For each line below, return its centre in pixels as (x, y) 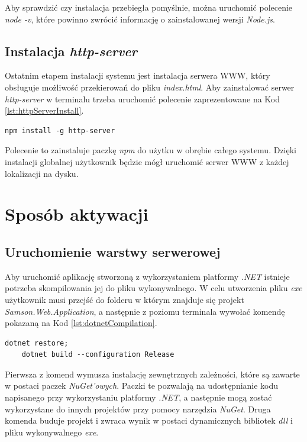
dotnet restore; (37, 343)
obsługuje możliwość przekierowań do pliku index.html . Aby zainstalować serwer (150, 87)
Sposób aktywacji (77, 214)
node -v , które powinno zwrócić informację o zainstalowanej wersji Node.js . (140, 19)
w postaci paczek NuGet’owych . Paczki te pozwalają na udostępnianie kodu (142, 385)
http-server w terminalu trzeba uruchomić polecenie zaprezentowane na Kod (143, 99)
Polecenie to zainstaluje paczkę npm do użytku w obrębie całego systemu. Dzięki (151, 150)
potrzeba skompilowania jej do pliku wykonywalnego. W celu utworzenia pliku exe (153, 288)
